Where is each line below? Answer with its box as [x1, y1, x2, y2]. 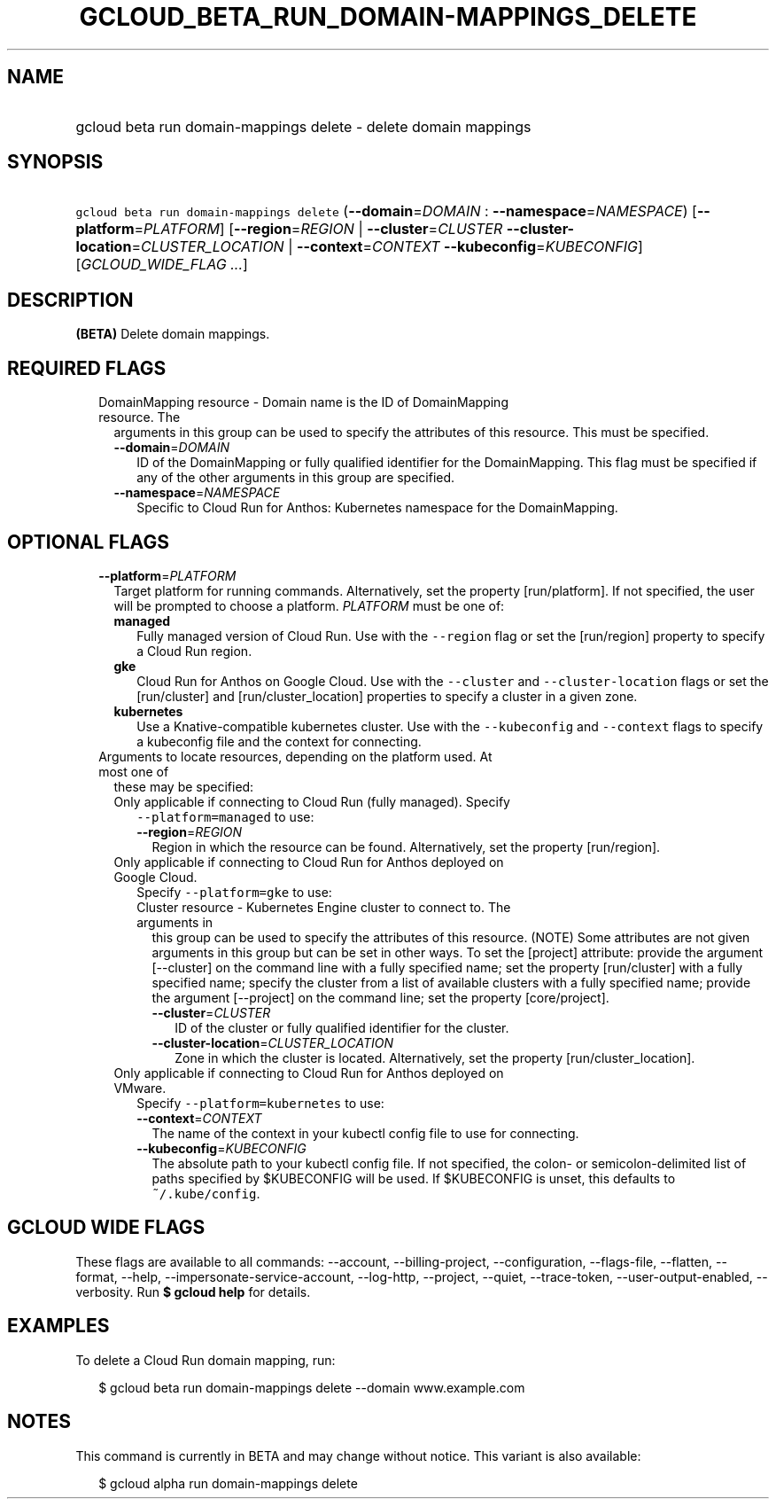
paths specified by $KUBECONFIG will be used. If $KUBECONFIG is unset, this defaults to [151, 1170, 676, 1186]
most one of [98, 763, 169, 779]
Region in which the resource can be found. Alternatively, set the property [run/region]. [151, 839, 661, 854]
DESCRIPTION [7, 288, 134, 311]
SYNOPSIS [7, 151, 104, 174]
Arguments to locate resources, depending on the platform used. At [98, 748, 493, 764]
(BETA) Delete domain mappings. [75, 326, 270, 342]
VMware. [113, 1080, 167, 1096]
